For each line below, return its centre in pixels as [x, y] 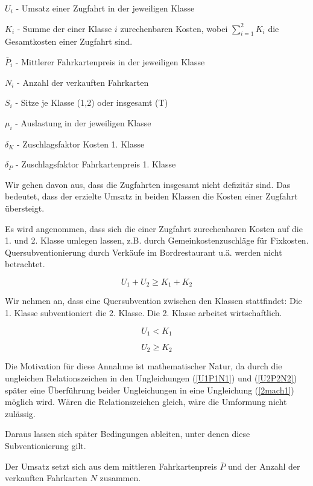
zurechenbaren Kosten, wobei [174, 28]
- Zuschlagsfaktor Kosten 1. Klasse [81, 144]
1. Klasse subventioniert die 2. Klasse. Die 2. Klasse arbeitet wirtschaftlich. [144, 312]
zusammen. [120, 478]
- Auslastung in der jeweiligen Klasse [83, 122]
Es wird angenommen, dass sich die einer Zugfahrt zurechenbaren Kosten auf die [154, 228]
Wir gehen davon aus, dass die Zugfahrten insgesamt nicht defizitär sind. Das [148, 184]
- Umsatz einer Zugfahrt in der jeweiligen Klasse [105, 8]
